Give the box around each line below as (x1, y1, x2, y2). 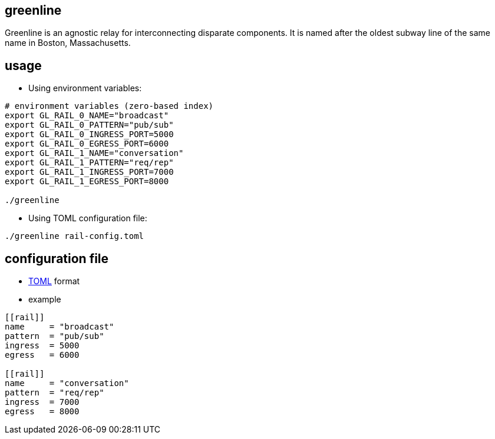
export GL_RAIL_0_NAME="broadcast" (5, 111, 169, 121)
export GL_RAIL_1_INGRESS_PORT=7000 (5, 167, 174, 177)
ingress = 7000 (5, 397, 80, 407)
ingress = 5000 (5, 341, 80, 351)
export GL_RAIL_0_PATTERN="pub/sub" (5, 120, 174, 130)
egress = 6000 (5, 350, 80, 360)
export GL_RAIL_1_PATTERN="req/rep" (5, 158, 174, 168)
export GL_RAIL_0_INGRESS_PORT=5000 (5, 129, 174, 139)
